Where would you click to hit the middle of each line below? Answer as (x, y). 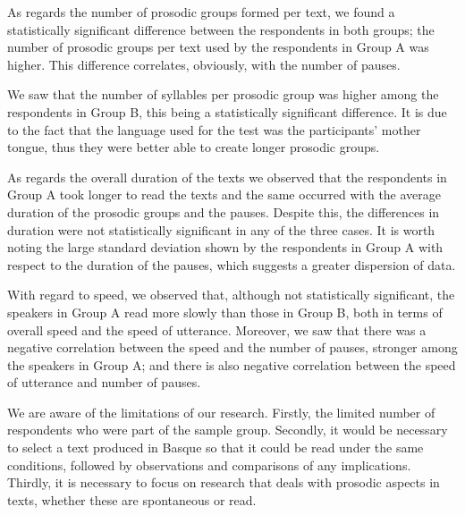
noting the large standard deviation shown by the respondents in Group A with (225, 247)
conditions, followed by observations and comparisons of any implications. (209, 464)
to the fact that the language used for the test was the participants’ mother (214, 129)
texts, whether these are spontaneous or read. (132, 499)
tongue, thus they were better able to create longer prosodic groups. (194, 147)
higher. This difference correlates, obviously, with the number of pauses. (204, 64)
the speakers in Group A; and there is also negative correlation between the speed (232, 364)
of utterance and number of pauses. (104, 382)
